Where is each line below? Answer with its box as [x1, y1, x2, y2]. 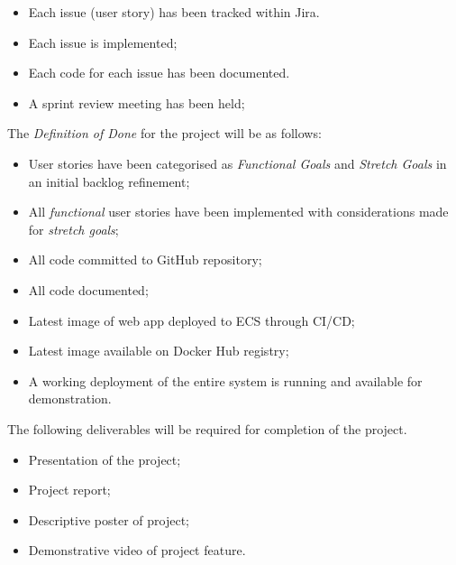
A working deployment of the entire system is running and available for [28, 371, 423, 390]
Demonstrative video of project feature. [28, 541, 246, 560]
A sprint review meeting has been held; [28, 93, 245, 112]
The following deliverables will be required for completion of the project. [7, 419, 407, 438]
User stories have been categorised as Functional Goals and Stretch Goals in [28, 153, 447, 172]
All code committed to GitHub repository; [28, 250, 262, 269]
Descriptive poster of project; [28, 510, 189, 529]
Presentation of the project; [28, 449, 181, 468]
